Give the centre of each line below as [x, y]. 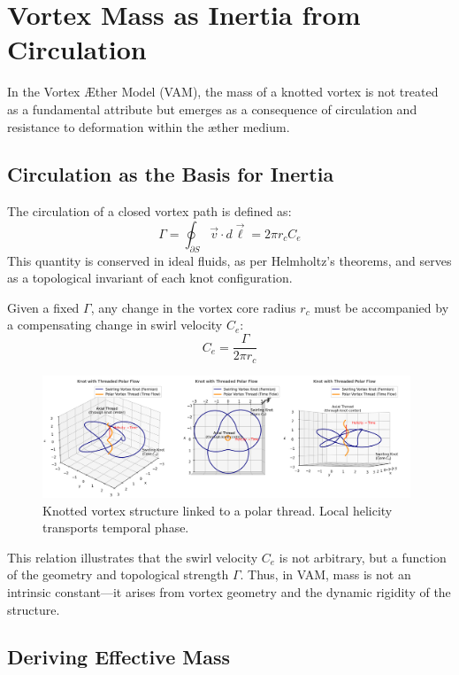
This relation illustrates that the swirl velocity [133, 557]
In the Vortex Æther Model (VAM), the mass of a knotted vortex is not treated [223, 92]
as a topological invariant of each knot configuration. [150, 278]
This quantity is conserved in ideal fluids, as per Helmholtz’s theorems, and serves [229, 260]
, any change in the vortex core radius [193, 307]
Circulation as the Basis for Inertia [171, 174]
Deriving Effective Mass [119, 657]
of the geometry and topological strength [118, 574]
